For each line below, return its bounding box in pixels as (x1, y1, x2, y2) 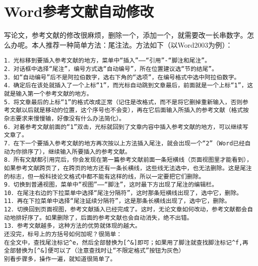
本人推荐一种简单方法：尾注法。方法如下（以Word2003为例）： (31, 39, 233, 50)
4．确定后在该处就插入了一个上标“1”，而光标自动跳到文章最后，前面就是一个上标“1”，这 (4, 82, 253, 89)
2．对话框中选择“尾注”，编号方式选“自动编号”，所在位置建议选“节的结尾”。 (4, 65, 218, 72)
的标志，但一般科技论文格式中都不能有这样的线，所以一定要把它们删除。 (4, 173, 205, 180)
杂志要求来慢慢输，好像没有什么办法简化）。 (4, 115, 125, 122)
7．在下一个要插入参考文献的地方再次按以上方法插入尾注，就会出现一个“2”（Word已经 (4, 139, 245, 147)
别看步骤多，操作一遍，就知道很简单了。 (4, 256, 116, 263)
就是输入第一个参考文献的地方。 (4, 90, 93, 97)
